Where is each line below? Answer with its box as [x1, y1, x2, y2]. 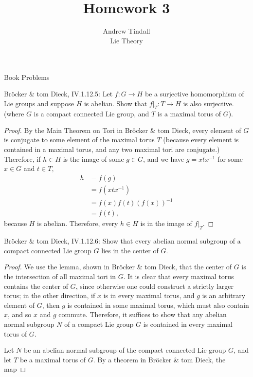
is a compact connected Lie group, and [34, 109, 149, 119]
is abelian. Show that [84, 98, 147, 108]
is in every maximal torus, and [103, 290, 195, 301]
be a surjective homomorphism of [145, 88, 244, 98]
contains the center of [4, 281, 68, 291]
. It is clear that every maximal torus [123, 271, 234, 282]
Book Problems [4, 72, 50, 82]
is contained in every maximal [143, 319, 233, 329]
